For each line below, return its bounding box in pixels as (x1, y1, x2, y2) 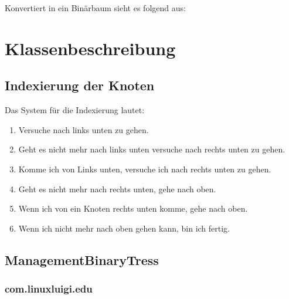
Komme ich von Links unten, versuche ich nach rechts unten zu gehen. (18, 162, 271, 175)
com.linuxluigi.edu (5, 281, 93, 296)
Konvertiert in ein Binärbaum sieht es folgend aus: (5, 2, 186, 13)
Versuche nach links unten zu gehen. (18, 123, 149, 135)
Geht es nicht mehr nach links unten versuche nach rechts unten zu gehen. (18, 143, 285, 155)
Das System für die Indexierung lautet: (5, 104, 145, 116)
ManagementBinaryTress (5, 250, 159, 269)
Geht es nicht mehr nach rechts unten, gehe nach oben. (18, 182, 216, 195)
